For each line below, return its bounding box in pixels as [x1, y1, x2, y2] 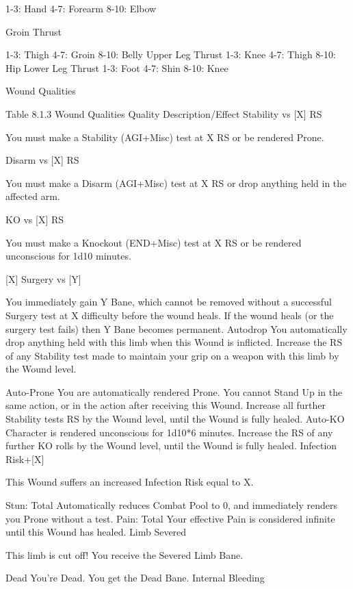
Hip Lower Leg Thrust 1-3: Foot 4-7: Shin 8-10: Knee [5, 60, 228, 75]
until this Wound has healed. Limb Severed [5, 525, 187, 539]
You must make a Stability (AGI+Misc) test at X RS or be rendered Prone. [5, 129, 324, 144]
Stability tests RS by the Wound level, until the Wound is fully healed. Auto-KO [5, 412, 345, 426]
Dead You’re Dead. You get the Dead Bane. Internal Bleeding [5, 571, 265, 585]
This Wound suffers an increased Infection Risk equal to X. [5, 475, 254, 489]
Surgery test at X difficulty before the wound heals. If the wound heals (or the [5, 308, 334, 322]
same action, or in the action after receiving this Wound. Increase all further [5, 398, 326, 412]
